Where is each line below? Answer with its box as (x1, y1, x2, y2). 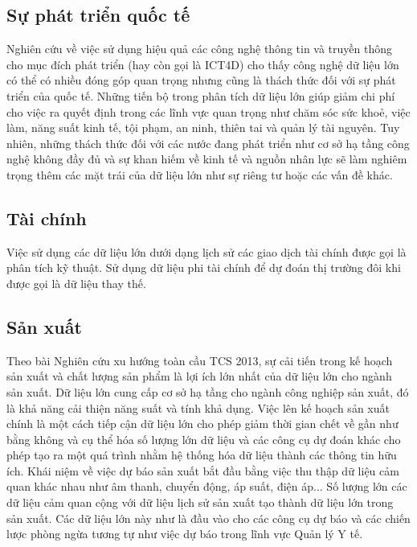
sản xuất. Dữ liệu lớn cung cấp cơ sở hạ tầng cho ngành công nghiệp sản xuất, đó (6, 383, 409, 400)
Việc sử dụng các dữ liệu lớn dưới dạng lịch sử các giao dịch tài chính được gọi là (6, 243, 407, 260)
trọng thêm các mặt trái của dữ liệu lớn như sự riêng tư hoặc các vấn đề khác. (6, 166, 393, 183)
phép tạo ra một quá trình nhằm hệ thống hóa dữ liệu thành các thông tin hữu (6, 446, 397, 463)
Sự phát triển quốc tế (6, 2, 190, 27)
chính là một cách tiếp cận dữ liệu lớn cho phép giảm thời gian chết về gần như (6, 415, 399, 432)
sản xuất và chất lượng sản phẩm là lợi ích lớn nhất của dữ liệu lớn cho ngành (6, 368, 392, 385)
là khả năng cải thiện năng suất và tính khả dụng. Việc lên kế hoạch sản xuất (6, 399, 390, 416)
